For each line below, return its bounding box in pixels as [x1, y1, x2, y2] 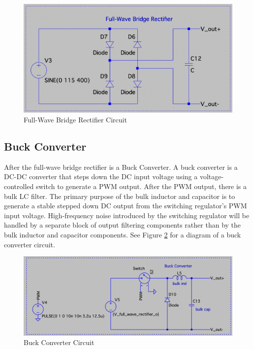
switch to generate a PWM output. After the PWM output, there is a [35, 181, 247, 192]
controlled [4, 181, 34, 192]
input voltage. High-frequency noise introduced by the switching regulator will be [4, 210, 250, 220]
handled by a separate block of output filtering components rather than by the [4, 220, 241, 230]
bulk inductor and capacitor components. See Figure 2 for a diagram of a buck [4, 230, 241, 240]
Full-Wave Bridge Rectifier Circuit [24, 115, 127, 125]
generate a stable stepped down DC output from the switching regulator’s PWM [4, 200, 247, 211]
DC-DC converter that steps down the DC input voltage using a [4, 171, 198, 182]
